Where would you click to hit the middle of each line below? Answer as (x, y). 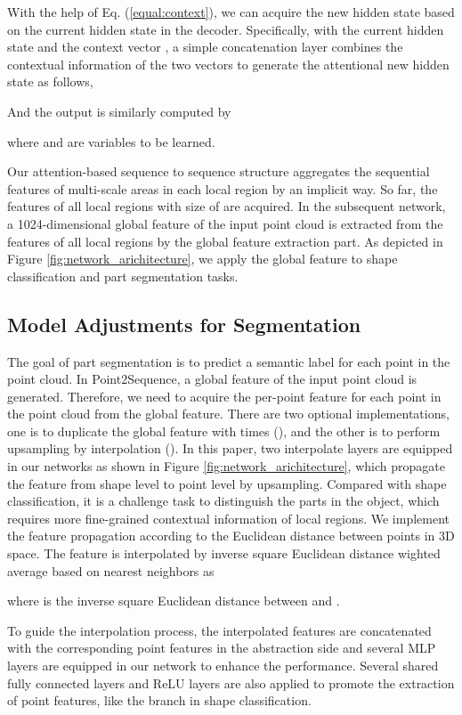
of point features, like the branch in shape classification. (159, 700)
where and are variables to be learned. (111, 141)
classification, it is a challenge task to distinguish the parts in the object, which (223, 501)
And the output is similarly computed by (119, 111)
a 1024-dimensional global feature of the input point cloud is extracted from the (225, 223)
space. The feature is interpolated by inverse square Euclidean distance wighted (224, 553)
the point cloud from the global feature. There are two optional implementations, (228, 414)
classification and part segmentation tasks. (123, 276)
